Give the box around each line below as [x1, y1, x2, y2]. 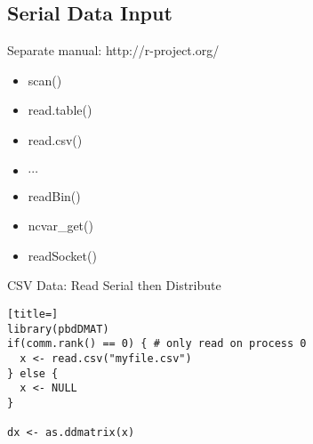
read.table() [28, 101, 92, 119]
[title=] [7, 307, 59, 320]
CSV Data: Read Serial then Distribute [7, 276, 221, 295]
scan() [28, 70, 62, 89]
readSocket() [28, 246, 97, 264]
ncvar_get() [28, 216, 93, 235]
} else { [7, 367, 59, 380]
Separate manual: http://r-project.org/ [7, 41, 220, 60]
